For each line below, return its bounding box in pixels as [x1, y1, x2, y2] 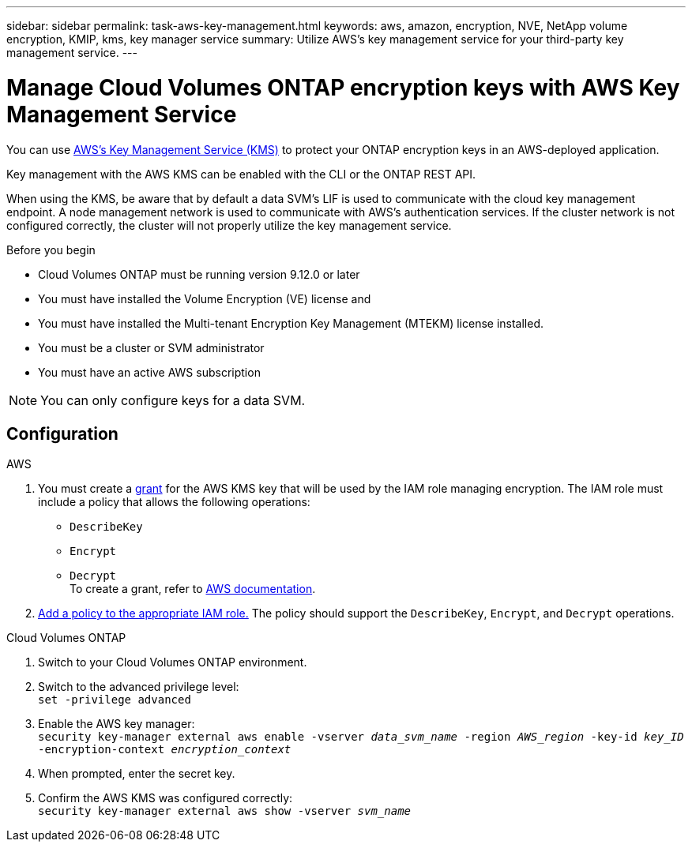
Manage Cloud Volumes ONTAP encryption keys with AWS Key [6, 73, 680, 101]
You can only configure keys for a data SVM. [40, 392, 306, 408]
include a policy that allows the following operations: [38, 495, 310, 509]
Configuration [6, 423, 118, 444]
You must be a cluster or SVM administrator [38, 340, 265, 355]
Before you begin [6, 242, 96, 257]
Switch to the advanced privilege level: [38, 680, 239, 694]
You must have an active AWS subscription [38, 365, 261, 379]
